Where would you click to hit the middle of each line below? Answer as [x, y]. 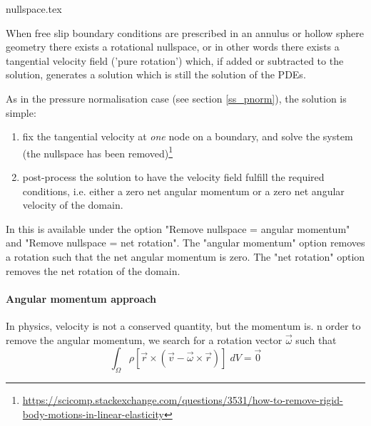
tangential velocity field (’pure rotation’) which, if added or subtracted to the [175, 60]
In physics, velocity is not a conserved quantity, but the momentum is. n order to [183, 325]
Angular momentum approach [81, 298]
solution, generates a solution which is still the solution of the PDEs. [156, 74]
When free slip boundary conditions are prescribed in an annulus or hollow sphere [185, 32]
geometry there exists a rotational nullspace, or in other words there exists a [173, 47]
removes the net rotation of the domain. [93, 270]
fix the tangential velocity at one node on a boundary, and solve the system [188, 136]
